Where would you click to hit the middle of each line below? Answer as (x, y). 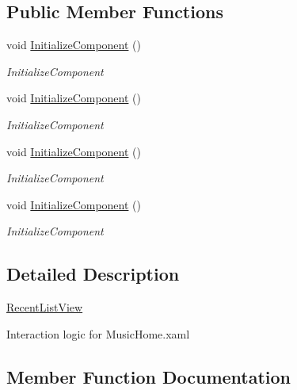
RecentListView (45, 307)
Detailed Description (93, 274)
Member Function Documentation (149, 376)
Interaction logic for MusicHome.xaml (98, 333)
